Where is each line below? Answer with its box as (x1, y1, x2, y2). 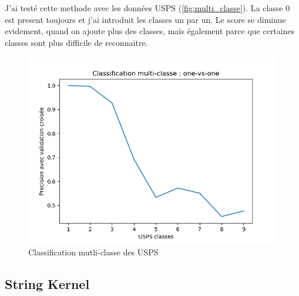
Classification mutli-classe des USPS (28, 245, 159, 258)
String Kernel (5, 274, 90, 292)
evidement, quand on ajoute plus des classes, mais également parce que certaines (5, 25, 295, 37)
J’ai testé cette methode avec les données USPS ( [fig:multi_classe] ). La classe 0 (5, 2, 290, 14)
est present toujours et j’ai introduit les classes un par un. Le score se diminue (5, 13, 286, 25)
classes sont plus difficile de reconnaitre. (5, 36, 148, 48)
